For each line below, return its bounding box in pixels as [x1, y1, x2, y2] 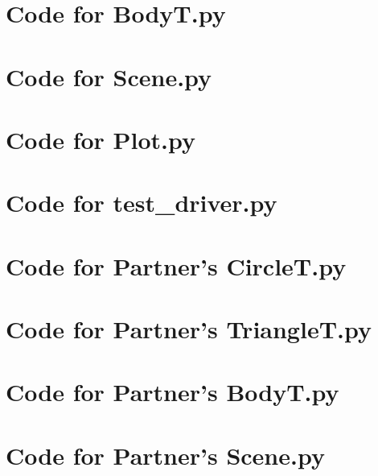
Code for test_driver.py [6, 186, 277, 219]
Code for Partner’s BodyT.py [6, 375, 339, 408]
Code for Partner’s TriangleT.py [6, 313, 372, 346]
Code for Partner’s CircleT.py [6, 249, 347, 282]
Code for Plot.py [6, 122, 196, 155]
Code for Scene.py [6, 60, 212, 93]
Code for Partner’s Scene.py [6, 438, 325, 471]
